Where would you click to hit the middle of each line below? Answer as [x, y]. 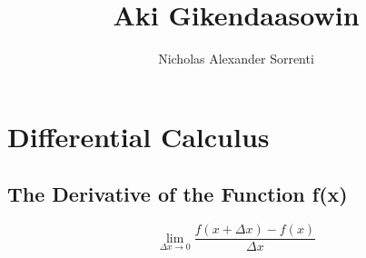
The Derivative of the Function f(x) [178, 194]
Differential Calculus [138, 136]
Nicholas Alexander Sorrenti [236, 59]
